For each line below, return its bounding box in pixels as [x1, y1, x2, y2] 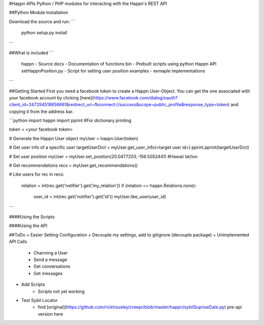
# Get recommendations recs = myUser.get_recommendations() [9, 162, 138, 168]
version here [38, 311, 64, 317]
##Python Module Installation [9, 10, 68, 16]
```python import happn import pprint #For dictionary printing [9, 117, 132, 123]
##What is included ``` [9, 49, 54, 56]
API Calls [9, 239, 27, 245]
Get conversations [33, 263, 70, 269]
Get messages [33, 270, 63, 276]
